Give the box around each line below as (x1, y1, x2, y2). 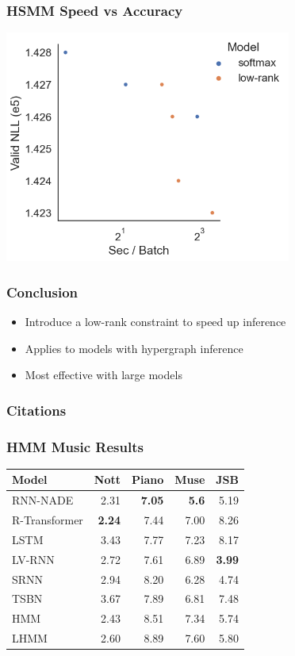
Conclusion (6, 282, 78, 301)
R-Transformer (12, 512, 83, 528)
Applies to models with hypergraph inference (25, 340, 243, 356)
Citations (6, 400, 67, 420)
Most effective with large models (25, 366, 182, 383)
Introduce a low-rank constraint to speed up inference (25, 313, 286, 330)
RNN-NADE (12, 492, 74, 508)
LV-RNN (12, 551, 55, 567)
